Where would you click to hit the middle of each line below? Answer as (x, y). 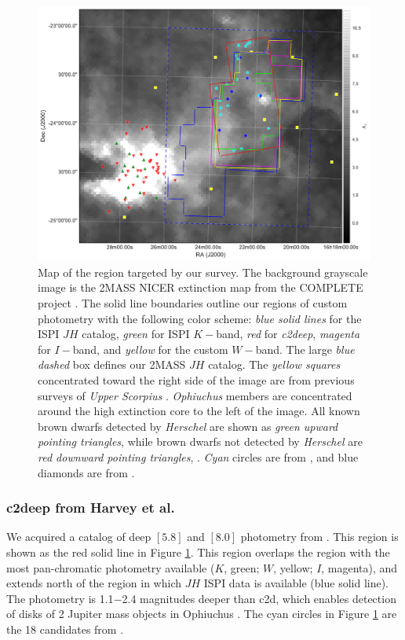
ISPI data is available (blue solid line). (296, 583)
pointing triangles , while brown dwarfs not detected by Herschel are (200, 441)
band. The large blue (305, 349)
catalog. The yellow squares (274, 364)
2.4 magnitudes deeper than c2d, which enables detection (259, 598)
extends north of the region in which (94, 583)
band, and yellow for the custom (150, 349)
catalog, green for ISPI (136, 334)
